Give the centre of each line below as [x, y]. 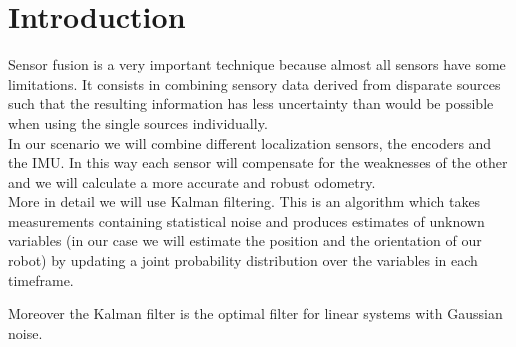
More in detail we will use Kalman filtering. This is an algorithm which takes [244, 201]
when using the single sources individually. [138, 122]
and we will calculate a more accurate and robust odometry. [192, 181]
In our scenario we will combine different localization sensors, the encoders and [250, 142]
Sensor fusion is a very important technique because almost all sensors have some [257, 64]
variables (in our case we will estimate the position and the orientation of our [245, 240]
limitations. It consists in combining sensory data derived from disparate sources [254, 83]
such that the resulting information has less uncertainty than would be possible [251, 103]
